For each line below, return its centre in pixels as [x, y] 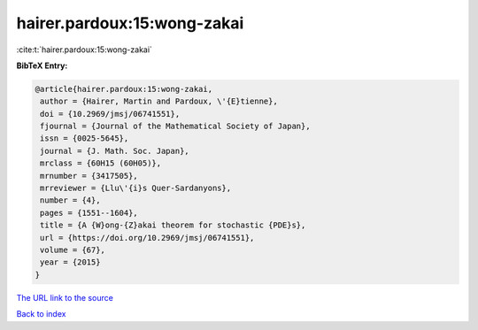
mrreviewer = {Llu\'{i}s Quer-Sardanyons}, [136, 188]
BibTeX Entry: [42, 65]
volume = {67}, [73, 250]
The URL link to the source [65, 297]
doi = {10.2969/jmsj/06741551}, [110, 114]
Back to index [41, 314]
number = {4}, [70, 200]
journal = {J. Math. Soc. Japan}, [115, 151]
